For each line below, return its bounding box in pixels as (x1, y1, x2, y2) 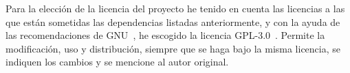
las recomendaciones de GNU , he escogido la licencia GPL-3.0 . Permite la (6, 28, 325, 42)
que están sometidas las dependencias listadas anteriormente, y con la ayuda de (6, 14, 340, 29)
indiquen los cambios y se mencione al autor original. (6, 55, 229, 69)
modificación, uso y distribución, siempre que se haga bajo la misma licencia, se (6, 41, 341, 55)
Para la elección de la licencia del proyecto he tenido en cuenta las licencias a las (6, 1, 345, 15)
